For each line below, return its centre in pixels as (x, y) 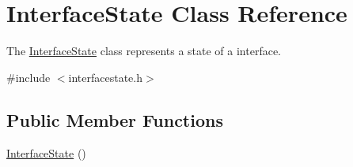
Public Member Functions (115, 119)
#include (28, 77)
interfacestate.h (106, 77)
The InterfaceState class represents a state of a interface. (144, 51)
